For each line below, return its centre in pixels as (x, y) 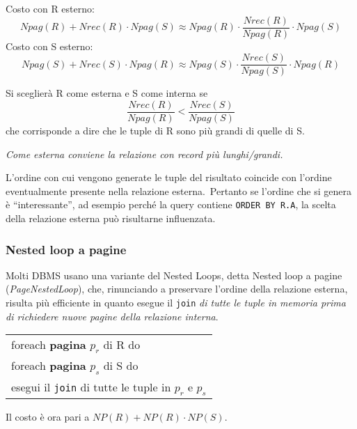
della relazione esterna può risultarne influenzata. (111, 218)
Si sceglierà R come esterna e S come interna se (107, 93)
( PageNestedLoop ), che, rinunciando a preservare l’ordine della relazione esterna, (177, 289)
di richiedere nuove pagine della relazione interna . (112, 316)
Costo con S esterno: (49, 46)
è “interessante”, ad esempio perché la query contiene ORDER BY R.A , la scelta (171, 204)
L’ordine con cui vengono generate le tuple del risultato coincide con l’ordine (169, 177)
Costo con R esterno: (50, 8)
